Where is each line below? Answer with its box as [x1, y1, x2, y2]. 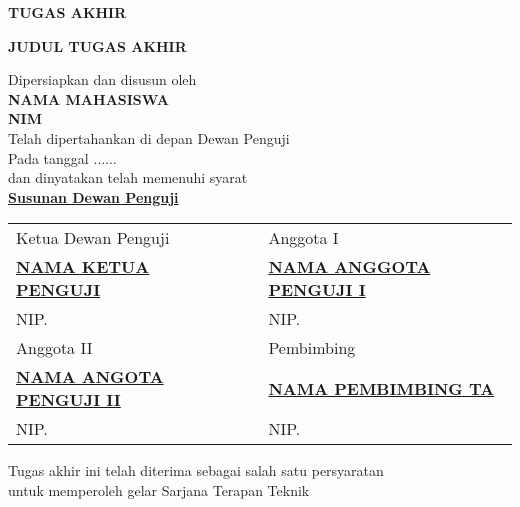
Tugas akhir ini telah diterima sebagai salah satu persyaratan [8, 460, 384, 481]
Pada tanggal [8, 147, 89, 168]
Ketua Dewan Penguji [16, 226, 170, 250]
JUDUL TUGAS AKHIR [8, 35, 187, 56]
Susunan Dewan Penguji [8, 186, 179, 207]
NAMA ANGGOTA [268, 255, 431, 279]
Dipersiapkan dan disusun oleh [8, 69, 197, 90]
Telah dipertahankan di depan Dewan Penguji [8, 127, 290, 148]
